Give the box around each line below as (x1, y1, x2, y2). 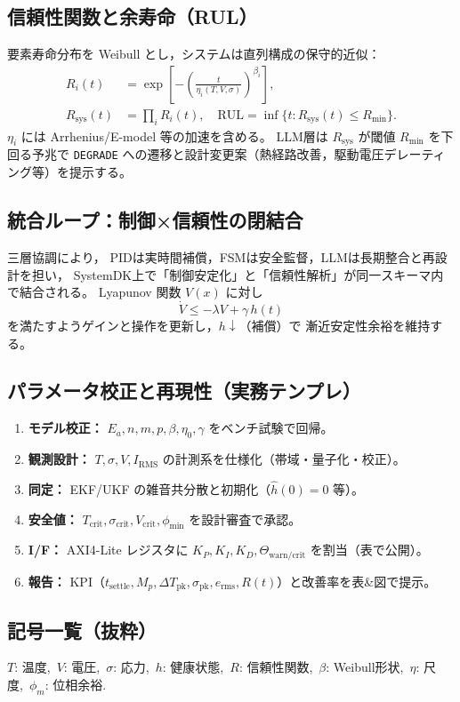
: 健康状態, (162, 658, 224, 676)
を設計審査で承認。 (189, 509, 302, 528)
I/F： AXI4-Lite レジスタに (28, 540, 189, 559)
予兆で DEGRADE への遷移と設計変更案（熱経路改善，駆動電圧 (31, 145, 384, 164)
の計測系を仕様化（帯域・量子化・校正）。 (162, 450, 406, 468)
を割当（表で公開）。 (310, 540, 429, 559)
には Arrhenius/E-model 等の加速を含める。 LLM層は (20, 126, 328, 145)
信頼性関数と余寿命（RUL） (7, 3, 258, 30)
